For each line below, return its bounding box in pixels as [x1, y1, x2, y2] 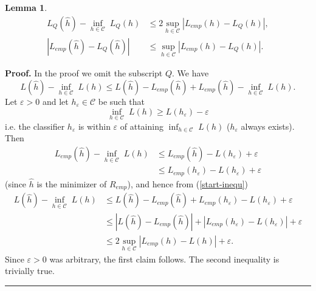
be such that [98, 95, 145, 107]
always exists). [241, 119, 295, 132]
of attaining [120, 119, 163, 132]
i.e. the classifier [5, 119, 65, 132]
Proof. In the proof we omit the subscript [5, 67, 163, 79]
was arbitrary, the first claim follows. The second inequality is [49, 252, 280, 265]
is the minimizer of [36, 177, 107, 190]
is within [78, 119, 111, 132]
